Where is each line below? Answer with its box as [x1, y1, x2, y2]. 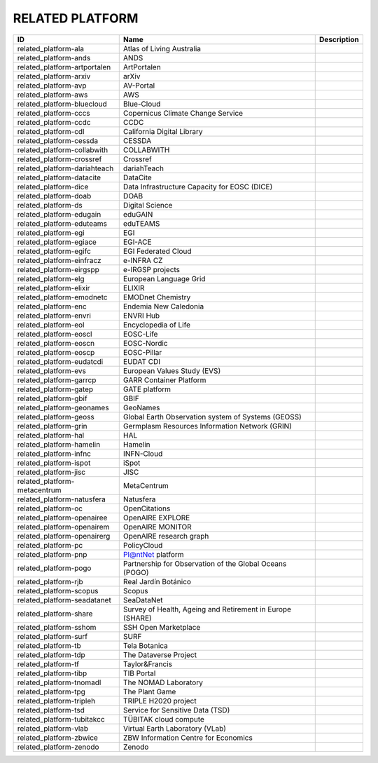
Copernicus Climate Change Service [122, 108, 244, 118]
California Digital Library [122, 126, 203, 136]
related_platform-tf [17, 659, 80, 669]
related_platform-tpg [17, 687, 85, 696]
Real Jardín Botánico [122, 576, 192, 586]
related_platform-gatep [17, 384, 94, 394]
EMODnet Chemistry [122, 292, 191, 302]
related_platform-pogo [17, 563, 92, 573]
